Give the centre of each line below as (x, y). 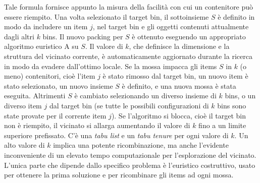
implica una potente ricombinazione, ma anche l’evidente (141, 145)
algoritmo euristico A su (41, 46)
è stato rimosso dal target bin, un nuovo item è (175, 76)
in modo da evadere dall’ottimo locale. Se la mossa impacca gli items (111, 66)
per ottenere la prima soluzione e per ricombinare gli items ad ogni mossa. (119, 175)
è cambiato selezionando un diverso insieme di (145, 96)
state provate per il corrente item (55, 115)
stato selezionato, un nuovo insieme (59, 85)
